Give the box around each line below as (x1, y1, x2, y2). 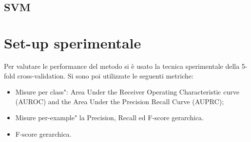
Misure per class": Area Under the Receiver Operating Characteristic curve (15, 87, 239, 97)
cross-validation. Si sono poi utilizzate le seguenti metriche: (17, 70, 193, 80)
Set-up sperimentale (4, 32, 141, 52)
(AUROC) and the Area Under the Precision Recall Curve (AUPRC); (15, 96, 224, 106)
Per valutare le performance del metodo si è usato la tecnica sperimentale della (4, 61, 240, 71)
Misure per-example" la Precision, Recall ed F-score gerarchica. (15, 112, 204, 123)
